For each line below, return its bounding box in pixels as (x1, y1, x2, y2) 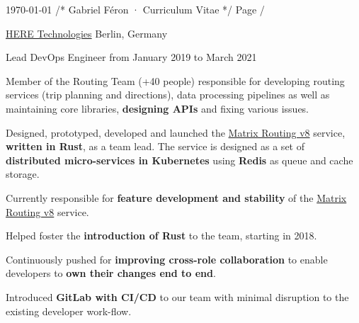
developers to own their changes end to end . (6, 266, 216, 280)
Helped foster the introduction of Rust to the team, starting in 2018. (6, 228, 317, 243)
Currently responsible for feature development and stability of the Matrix (6, 190, 347, 205)
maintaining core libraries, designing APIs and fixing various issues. (6, 101, 309, 115)
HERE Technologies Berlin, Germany (6, 25, 168, 40)
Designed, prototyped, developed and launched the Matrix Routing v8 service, (6, 125, 346, 140)
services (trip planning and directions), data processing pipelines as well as (6, 87, 330, 102)
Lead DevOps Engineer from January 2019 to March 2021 (6, 50, 257, 64)
